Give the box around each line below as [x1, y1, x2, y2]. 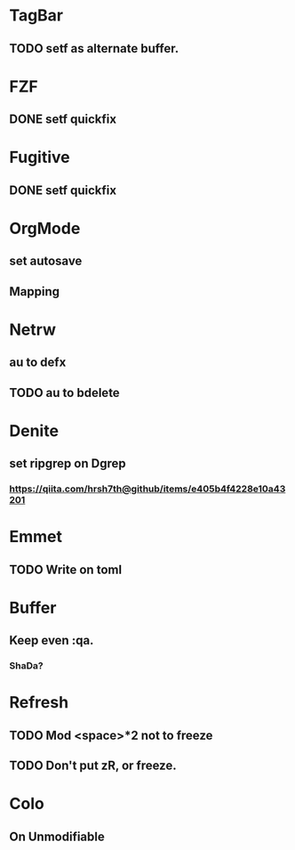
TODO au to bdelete [9, 385, 120, 401]
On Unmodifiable [9, 829, 105, 844]
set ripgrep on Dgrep [9, 456, 126, 472]
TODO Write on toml [9, 562, 123, 577]
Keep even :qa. [9, 633, 94, 648]
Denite [9, 420, 60, 441]
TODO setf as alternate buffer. [9, 41, 179, 56]
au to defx [9, 355, 67, 370]
